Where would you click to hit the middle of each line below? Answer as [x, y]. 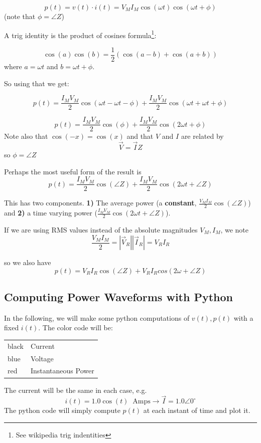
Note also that [26, 136]
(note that [20, 16]
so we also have [28, 262]
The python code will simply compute [62, 410]
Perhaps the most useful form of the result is [73, 171]
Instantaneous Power [62, 371]
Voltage [42, 358]
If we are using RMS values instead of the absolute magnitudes [101, 229]
